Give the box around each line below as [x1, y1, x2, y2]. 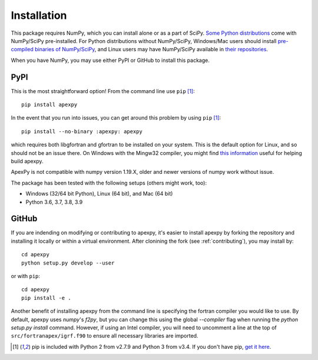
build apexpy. [11, 157, 44, 164]
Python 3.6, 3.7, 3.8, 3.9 [25, 198, 83, 206]
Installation [11, 9, 67, 22]
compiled [11, 46, 34, 53]
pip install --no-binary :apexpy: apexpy [21, 128, 143, 135]
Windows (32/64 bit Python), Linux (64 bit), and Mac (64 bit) [25, 190, 173, 197]
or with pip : [11, 273, 41, 279]
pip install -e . [21, 295, 71, 301]
